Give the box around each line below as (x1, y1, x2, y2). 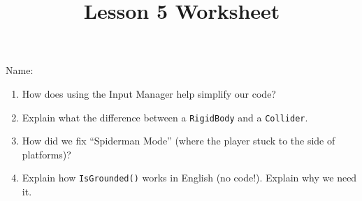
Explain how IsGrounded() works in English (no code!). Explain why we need (22, 170, 357, 185)
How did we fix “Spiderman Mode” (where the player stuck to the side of (22, 133, 335, 148)
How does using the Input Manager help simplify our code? (22, 86, 276, 100)
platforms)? (22, 147, 71, 161)
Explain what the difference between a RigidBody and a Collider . (22, 110, 308, 124)
